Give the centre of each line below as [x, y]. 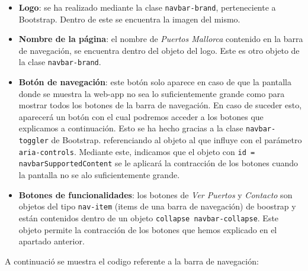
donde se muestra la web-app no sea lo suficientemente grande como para [152, 93]
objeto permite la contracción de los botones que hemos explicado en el [148, 229]
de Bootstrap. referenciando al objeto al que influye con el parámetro [177, 140]
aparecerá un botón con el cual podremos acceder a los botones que [141, 116]
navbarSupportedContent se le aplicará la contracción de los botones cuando [158, 163]
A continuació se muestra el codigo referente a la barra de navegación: [132, 261]
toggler [33, 141]
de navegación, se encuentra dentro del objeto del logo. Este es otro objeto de [159, 50]
